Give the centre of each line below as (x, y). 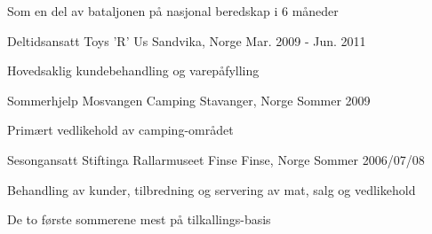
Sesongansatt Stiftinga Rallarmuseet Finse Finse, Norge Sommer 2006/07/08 (216, 159)
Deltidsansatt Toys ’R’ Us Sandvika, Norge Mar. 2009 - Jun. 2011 (187, 40)
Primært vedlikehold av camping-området (120, 130)
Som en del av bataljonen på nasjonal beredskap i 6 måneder (173, 11)
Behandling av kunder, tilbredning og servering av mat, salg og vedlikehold (212, 189)
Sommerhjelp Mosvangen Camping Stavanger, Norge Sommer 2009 (189, 100)
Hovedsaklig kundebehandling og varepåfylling (133, 70)
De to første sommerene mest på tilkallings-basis (139, 219)
